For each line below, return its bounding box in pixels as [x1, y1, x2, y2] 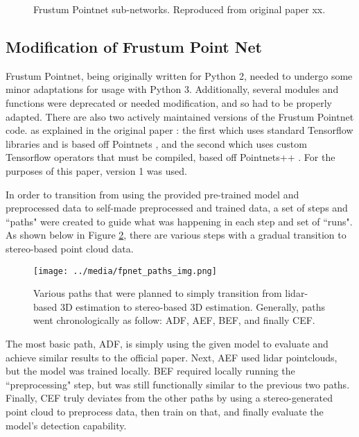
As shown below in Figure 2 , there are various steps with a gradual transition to [6, 228, 347, 242]
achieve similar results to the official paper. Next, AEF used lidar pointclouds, [6, 350, 338, 364]
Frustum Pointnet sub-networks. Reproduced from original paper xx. [33, 2, 326, 16]
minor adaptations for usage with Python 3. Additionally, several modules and [6, 82, 339, 96]
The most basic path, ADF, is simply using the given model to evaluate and [6, 336, 329, 350]
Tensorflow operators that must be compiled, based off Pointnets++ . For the [6, 150, 335, 164]
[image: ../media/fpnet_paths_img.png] [33, 266, 217, 276]
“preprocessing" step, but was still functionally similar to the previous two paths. [6, 377, 350, 391]
